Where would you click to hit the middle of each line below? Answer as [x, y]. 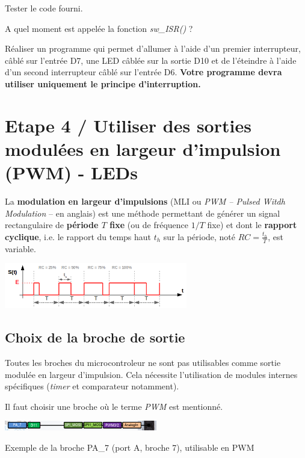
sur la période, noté [199, 236]
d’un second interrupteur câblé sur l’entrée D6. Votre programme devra [143, 72]
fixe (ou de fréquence [149, 225]
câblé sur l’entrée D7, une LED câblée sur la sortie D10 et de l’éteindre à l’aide [151, 60]
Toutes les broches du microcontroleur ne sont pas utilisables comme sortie [143, 362]
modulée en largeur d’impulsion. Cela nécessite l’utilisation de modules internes [151, 374]
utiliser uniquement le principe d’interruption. [103, 83]
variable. [20, 248]
